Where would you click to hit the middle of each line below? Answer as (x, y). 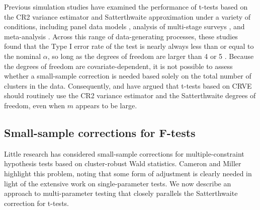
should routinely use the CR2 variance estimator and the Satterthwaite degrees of (130, 95)
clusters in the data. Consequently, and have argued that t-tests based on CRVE (128, 85)
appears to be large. (106, 105)
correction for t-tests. (36, 203)
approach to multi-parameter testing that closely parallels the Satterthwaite (121, 193)
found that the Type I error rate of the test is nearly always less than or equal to (129, 46)
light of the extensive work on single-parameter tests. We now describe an (118, 183)
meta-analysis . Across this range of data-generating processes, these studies (121, 36)
